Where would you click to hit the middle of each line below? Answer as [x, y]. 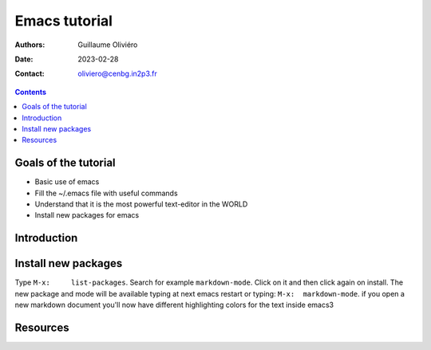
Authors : [30, 45]
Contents [31, 92]
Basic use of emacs [67, 182]
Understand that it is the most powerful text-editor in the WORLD [141, 204]
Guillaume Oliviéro [108, 45]
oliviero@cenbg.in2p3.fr [117, 74]
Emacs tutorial [64, 21]
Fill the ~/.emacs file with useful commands [107, 193]
